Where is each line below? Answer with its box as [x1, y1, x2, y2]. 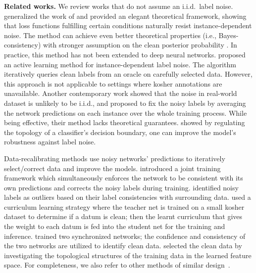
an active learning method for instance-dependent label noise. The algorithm [4, 59, 236, 69]
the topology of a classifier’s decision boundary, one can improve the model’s [4, 127, 236, 137]
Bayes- [218, 30, 239, 40]
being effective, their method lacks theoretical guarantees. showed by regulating [4, 117, 245, 128]
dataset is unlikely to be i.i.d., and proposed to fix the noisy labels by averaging [4, 97, 246, 108]
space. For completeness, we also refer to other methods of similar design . [4, 260, 230, 270]
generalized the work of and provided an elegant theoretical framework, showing [4, 10, 247, 21]
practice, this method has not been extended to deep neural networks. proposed [4, 49, 246, 59]
